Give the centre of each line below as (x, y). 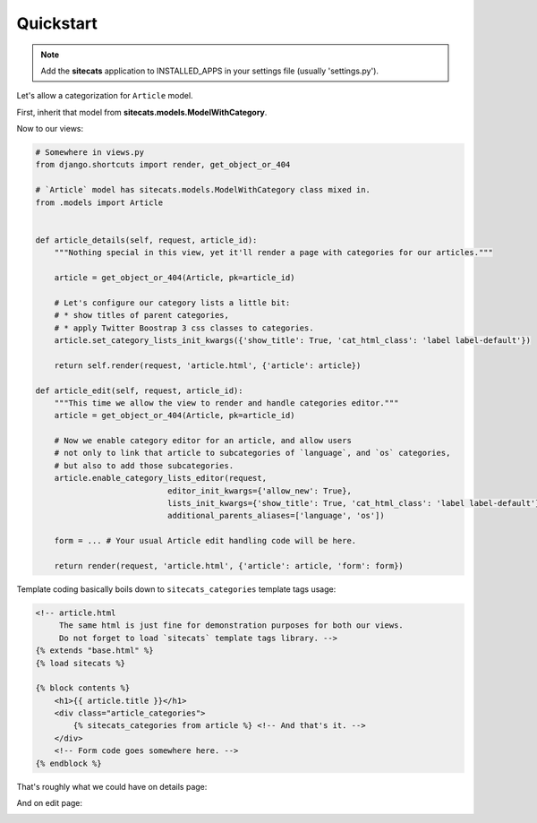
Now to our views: (50, 129)
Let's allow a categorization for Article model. (105, 96)
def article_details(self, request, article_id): (146, 240)
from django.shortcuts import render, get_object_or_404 (163, 165)
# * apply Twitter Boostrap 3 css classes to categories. (184, 328)
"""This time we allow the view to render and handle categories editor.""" (226, 403)
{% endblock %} (68, 763)
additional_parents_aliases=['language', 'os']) (276, 516)
